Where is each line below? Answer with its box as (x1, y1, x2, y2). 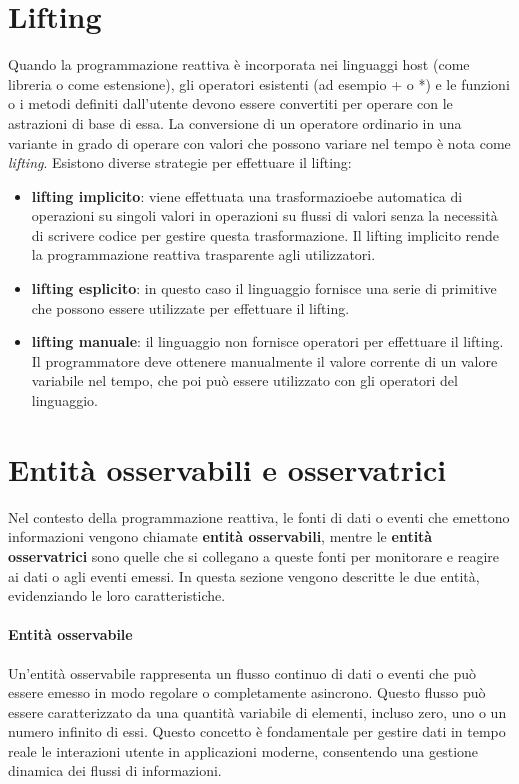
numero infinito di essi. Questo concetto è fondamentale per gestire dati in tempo (8, 721, 506, 742)
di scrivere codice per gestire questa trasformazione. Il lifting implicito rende (31, 224, 500, 245)
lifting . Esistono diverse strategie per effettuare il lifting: (8, 152, 352, 173)
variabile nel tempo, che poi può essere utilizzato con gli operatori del (31, 370, 458, 391)
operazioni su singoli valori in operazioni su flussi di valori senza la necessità (31, 205, 498, 226)
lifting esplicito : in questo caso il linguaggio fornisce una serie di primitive (31, 278, 497, 299)
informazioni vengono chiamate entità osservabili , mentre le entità (8, 526, 433, 547)
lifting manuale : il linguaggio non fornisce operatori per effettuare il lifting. (31, 331, 504, 352)
